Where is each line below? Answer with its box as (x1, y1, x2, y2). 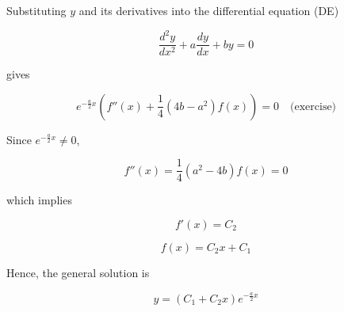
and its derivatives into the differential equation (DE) (78, 2, 339, 18)
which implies (6, 192, 72, 208)
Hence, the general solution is (6, 264, 150, 280)
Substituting (6, 2, 67, 18)
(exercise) (290, 101, 337, 112)
